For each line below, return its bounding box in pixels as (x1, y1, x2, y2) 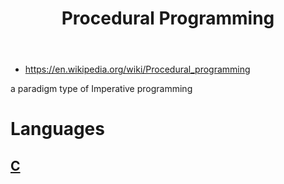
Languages (10, 118, 105, 141)
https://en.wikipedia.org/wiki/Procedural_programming (24, 63, 251, 76)
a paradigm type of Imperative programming (10, 83, 193, 95)
